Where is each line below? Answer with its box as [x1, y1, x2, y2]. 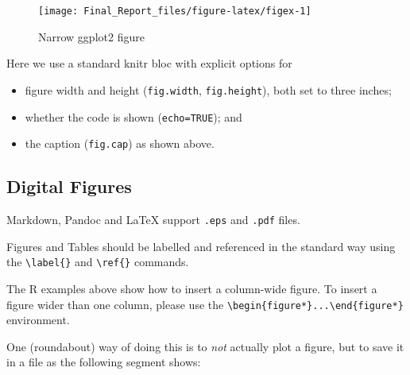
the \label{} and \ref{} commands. [6, 253, 189, 270]
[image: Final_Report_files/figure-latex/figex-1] [38, 6, 311, 17]
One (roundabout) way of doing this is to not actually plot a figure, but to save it [6, 338, 404, 354]
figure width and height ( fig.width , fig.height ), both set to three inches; [25, 81, 392, 98]
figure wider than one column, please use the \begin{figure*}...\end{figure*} [6, 296, 404, 312]
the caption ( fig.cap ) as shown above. [25, 135, 215, 152]
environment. [6, 311, 70, 328]
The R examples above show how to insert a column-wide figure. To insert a [6, 280, 377, 296]
